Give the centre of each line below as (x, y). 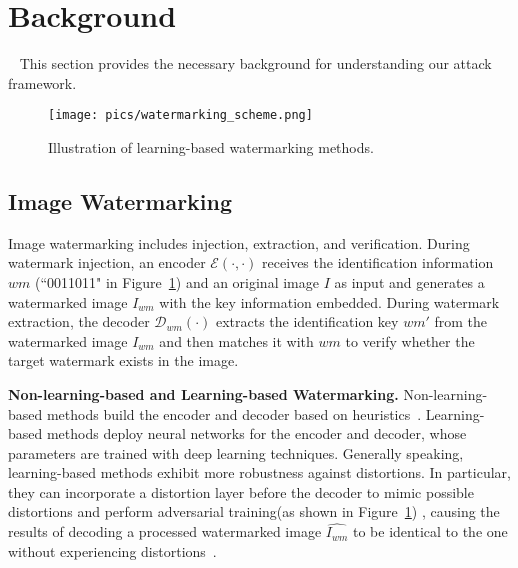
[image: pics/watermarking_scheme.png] (180, 115)
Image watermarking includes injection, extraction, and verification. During (239, 242)
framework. (42, 82)
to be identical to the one (430, 531)
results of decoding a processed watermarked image (165, 531)
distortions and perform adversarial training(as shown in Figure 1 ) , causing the (254, 511)
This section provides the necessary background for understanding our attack (255, 63)
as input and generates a (409, 281)
